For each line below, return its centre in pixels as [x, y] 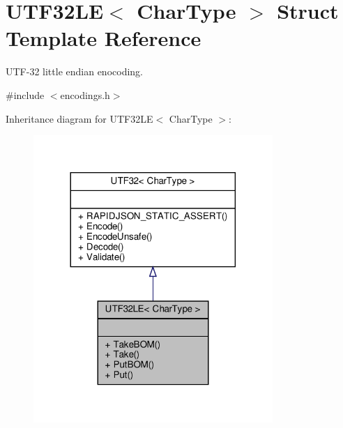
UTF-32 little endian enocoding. [74, 71]
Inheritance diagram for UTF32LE [79, 118]
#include [25, 94]
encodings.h [85, 94]
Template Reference [104, 38]
